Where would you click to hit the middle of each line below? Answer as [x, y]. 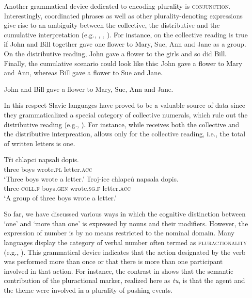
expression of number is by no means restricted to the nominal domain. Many [119, 233]
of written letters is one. [39, 143]
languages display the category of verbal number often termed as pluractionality [126, 242]
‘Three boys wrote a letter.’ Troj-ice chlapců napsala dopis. [91, 178]
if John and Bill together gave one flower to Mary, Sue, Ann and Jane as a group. [125, 44]
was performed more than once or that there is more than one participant [113, 261]
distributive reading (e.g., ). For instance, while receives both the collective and [122, 124]
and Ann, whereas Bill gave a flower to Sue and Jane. [83, 73]
